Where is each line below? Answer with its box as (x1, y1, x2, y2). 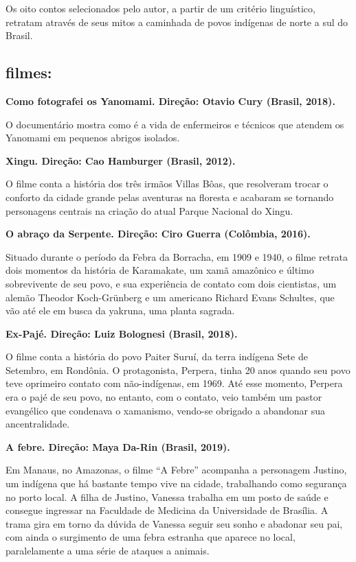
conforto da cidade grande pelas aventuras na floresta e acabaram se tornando (5, 189, 334, 204)
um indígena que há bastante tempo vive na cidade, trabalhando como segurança (5, 476, 347, 491)
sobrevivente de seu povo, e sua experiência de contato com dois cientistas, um (5, 276, 337, 290)
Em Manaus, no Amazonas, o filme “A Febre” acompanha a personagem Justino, (5, 463, 347, 477)
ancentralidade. (5, 417, 70, 431)
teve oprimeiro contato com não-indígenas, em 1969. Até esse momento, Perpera (5, 376, 343, 390)
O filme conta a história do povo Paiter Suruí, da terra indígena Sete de (5, 349, 308, 364)
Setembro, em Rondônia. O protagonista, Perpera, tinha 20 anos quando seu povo (5, 362, 351, 377)
